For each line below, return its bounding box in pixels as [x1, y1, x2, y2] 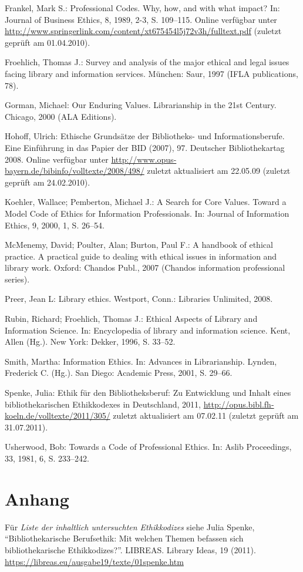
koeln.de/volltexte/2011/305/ [5, 409, 110, 422]
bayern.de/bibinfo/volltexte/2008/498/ [5, 164, 144, 177]
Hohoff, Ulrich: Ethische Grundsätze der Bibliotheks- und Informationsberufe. [5, 130, 285, 142]
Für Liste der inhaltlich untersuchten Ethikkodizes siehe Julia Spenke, [5, 520, 255, 533]
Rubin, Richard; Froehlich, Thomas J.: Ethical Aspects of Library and [5, 312, 258, 325]
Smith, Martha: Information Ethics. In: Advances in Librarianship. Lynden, [5, 355, 277, 367]
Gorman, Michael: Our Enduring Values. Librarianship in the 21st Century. [5, 99, 277, 111]
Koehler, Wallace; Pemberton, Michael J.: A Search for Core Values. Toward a [5, 196, 287, 208]
